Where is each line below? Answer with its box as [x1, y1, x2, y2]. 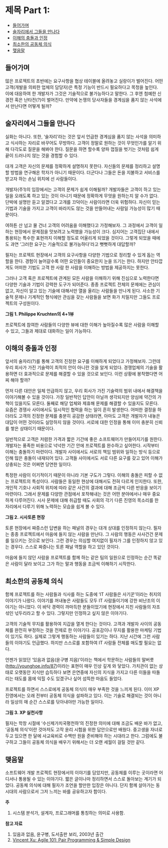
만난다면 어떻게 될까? [10, 103, 52, 109]
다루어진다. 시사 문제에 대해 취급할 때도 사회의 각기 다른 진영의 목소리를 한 [14, 497, 159, 503]
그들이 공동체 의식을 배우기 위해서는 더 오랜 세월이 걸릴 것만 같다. [18, 739, 145, 745]
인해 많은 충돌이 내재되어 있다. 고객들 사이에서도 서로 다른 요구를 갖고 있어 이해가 [5, 455, 163, 461]
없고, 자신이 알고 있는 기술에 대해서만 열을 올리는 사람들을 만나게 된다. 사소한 [5, 287, 155, 293]
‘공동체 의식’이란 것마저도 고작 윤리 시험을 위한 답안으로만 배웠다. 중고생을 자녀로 [5, 727, 163, 733]
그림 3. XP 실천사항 [5, 710, 43, 716]
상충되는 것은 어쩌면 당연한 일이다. [5, 461, 72, 468]
